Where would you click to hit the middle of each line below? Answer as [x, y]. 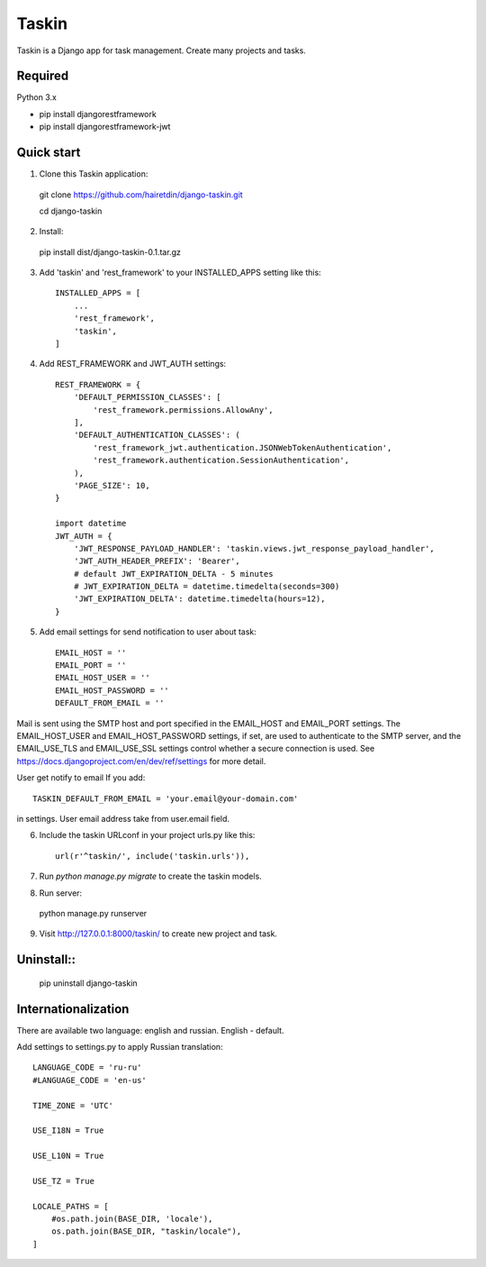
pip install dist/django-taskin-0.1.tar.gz [110, 251]
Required [43, 76]
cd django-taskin [71, 211]
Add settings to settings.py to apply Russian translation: [120, 1046]
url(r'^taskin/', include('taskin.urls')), [153, 856]
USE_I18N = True [68, 1130]
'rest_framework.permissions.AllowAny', [183, 410]
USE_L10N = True [68, 1156]
